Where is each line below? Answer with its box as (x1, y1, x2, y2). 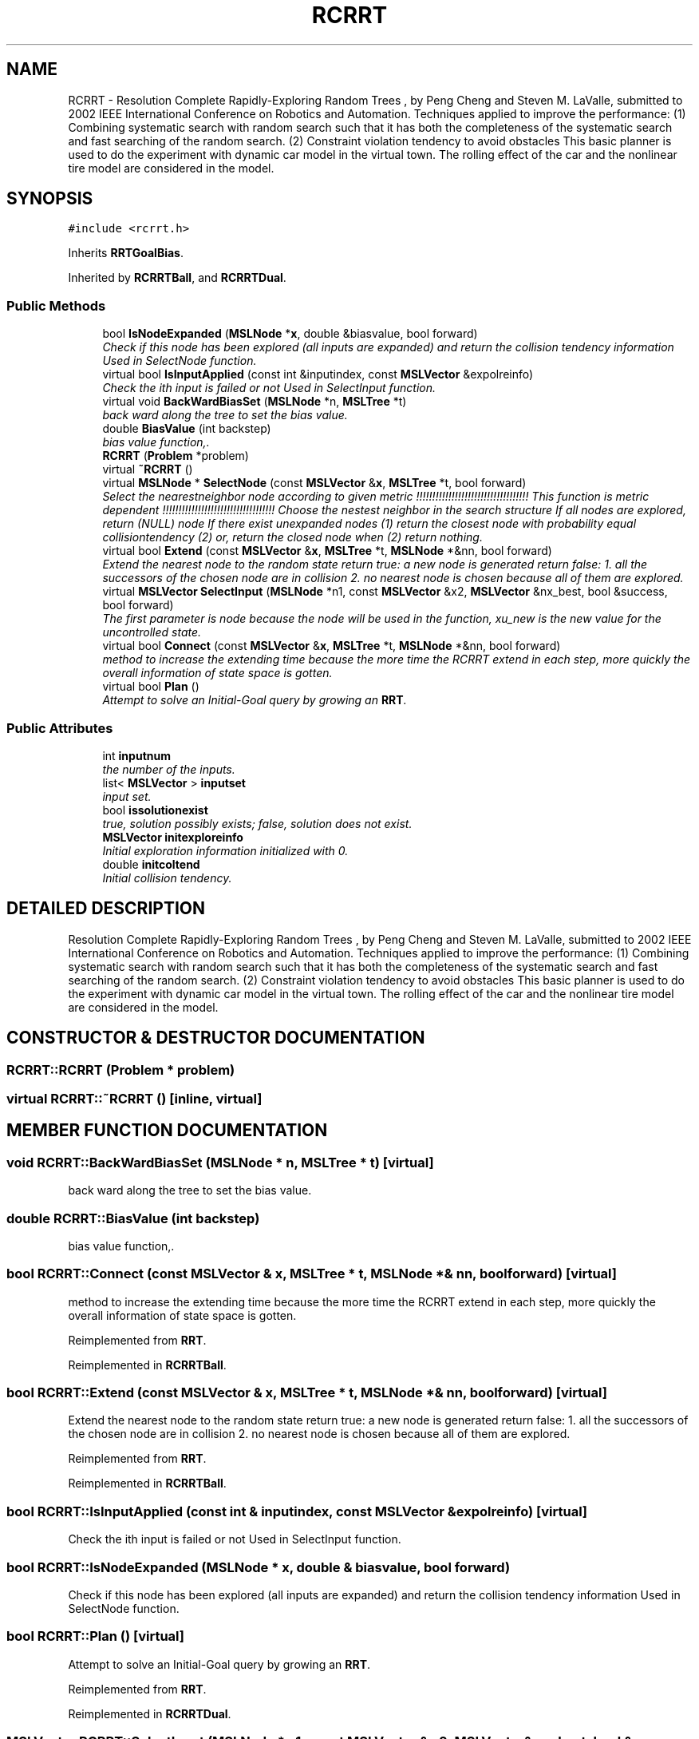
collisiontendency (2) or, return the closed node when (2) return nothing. (102, 530, 483, 545)
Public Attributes (6, 719, 113, 736)
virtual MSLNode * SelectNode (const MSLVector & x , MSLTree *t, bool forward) (102, 476, 527, 490)
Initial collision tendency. (102, 870, 232, 885)
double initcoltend (102, 857, 200, 871)
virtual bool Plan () (102, 679, 199, 694)
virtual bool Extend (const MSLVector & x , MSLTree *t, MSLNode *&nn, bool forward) (102, 544, 552, 558)
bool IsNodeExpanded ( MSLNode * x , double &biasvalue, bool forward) (102, 327, 478, 341)
